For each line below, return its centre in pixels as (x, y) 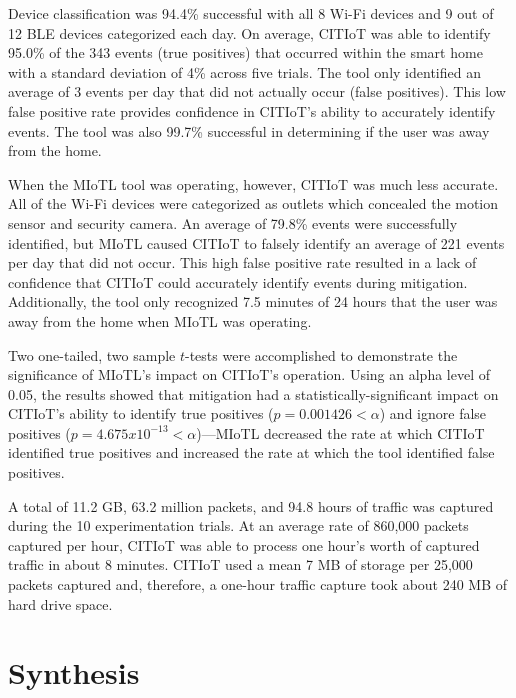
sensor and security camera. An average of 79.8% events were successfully (233, 222)
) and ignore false (433, 413)
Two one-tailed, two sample (92, 354)
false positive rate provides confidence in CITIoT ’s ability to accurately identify (252, 110)
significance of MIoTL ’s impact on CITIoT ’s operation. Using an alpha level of (249, 374)
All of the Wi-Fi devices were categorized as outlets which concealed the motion (253, 203)
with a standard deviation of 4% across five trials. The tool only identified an (244, 71)
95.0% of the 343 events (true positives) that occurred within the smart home (245, 52)
